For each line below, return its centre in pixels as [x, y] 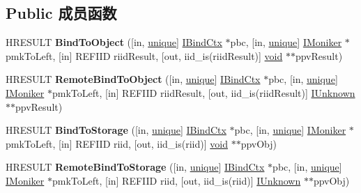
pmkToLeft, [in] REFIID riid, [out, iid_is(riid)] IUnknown [176, 180]
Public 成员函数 [61, 13]
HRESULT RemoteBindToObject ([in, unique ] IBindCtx [133, 79]
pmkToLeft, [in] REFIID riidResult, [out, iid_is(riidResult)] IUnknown [203, 92]
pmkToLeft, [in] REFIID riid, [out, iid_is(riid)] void [117, 143]
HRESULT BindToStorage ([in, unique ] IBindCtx [116, 130]
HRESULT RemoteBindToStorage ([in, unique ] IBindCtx [135, 167]
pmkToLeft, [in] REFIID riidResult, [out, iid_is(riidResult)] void [144, 55]
